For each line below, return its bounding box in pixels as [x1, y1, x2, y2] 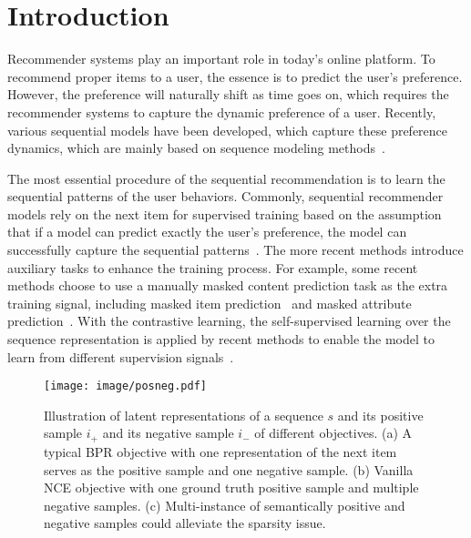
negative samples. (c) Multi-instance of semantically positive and [44, 495, 405, 514]
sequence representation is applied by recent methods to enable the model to [7, 330, 435, 349]
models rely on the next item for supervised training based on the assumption [7, 204, 442, 223]
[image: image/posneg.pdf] [44, 380, 207, 393]
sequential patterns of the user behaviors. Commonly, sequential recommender [7, 187, 444, 206]
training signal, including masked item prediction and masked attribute [7, 293, 412, 312]
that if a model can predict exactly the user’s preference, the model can [7, 222, 407, 241]
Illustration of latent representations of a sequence [44, 405, 323, 424]
